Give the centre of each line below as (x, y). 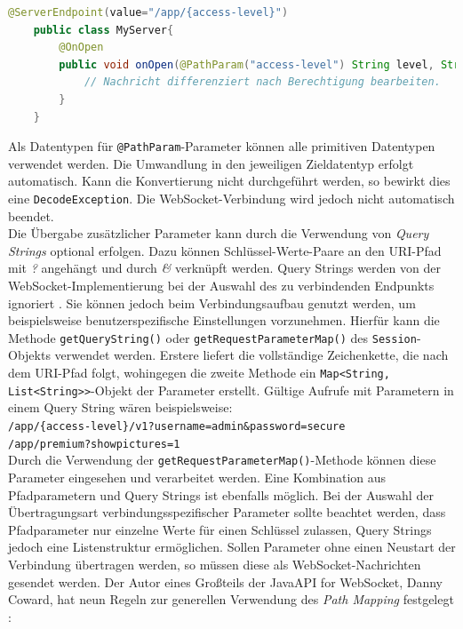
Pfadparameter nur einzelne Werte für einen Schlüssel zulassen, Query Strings (220, 529)
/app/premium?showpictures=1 (94, 444)
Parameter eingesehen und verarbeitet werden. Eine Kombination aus (197, 477)
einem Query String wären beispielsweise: (120, 407)
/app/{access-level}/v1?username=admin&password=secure (177, 426)
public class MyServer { (104, 30)
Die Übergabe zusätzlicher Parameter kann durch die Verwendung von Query (219, 233)
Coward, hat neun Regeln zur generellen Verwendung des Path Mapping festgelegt (231, 599)
